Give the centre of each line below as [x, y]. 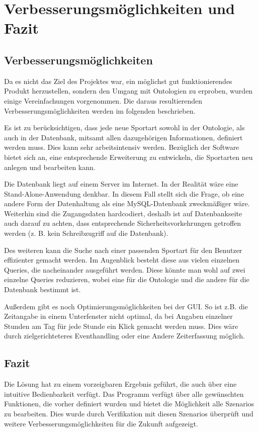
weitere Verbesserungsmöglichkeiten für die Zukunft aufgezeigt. [101, 423]
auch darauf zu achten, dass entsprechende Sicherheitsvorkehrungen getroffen [123, 223]
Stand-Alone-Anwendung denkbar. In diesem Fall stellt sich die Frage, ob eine [124, 193]
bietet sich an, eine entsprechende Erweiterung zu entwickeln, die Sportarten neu [128, 157]
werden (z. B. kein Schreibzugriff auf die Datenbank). [86, 233]
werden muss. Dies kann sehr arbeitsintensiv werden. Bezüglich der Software [122, 147]
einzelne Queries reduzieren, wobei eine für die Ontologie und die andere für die [127, 279]
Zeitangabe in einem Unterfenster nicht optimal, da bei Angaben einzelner [118, 316]
